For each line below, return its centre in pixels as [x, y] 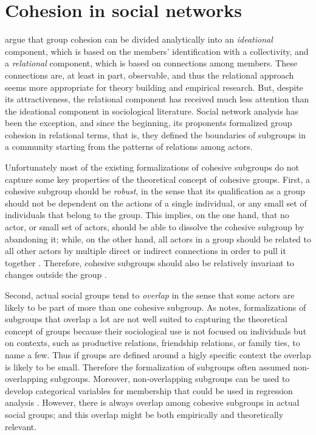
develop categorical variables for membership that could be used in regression [149, 390]
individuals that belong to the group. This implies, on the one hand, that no [147, 215]
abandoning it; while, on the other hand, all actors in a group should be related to [158, 239]
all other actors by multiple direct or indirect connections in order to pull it [146, 251]
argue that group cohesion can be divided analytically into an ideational [139, 39]
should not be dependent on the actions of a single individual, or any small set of [156, 203]
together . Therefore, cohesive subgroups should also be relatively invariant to [149, 262]
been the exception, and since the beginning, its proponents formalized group [149, 123]
